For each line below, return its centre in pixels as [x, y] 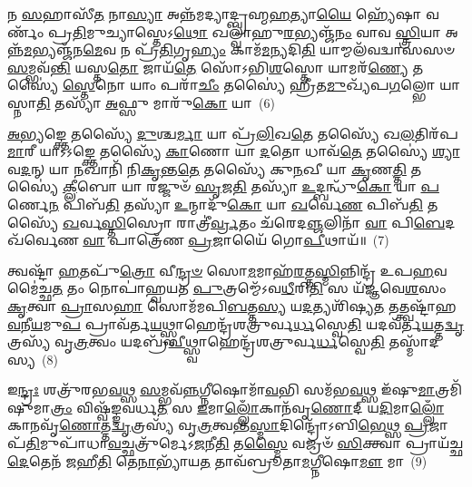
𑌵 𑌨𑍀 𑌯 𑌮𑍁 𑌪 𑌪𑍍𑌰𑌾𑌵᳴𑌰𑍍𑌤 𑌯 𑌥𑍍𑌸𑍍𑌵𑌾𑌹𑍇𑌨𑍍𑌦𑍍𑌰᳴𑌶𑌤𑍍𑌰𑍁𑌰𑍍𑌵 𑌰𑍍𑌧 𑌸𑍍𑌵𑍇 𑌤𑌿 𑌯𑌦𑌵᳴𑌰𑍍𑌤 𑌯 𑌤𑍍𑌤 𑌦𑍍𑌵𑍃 [236, 323]
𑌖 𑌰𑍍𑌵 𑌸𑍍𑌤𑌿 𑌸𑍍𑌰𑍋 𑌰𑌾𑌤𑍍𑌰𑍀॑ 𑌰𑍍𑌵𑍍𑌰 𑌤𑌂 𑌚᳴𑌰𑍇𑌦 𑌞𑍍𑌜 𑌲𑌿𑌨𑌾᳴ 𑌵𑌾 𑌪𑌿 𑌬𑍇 [254, 222]
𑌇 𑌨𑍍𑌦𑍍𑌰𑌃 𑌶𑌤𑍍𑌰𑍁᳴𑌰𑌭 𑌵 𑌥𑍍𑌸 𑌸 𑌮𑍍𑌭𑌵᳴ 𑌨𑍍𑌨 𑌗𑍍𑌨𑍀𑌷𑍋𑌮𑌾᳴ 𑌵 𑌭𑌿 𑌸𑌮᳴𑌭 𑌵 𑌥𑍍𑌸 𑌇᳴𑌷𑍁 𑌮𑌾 [221, 390]
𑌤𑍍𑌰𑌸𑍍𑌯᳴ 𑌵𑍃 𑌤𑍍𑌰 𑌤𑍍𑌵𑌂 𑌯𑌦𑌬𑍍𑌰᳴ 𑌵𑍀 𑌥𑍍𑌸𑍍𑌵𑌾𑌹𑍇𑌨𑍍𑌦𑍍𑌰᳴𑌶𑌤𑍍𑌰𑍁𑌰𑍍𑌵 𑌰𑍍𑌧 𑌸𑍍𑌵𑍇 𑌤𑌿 [196, 341]
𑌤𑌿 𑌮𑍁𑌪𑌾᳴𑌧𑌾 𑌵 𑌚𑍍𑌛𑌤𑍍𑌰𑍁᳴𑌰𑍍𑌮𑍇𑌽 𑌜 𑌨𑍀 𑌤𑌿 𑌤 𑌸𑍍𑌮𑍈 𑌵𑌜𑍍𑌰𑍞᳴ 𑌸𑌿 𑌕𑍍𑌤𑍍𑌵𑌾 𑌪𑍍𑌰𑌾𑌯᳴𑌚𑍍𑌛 [245, 443]
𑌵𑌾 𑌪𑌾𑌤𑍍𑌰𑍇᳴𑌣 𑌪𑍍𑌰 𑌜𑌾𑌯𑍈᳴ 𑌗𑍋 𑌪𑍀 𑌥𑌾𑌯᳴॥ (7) [236, 240]
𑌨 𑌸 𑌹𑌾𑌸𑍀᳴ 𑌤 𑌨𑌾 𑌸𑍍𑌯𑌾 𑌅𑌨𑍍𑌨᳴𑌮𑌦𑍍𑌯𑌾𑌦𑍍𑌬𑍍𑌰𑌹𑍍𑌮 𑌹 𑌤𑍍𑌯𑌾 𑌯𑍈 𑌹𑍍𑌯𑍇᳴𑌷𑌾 [215, 14]
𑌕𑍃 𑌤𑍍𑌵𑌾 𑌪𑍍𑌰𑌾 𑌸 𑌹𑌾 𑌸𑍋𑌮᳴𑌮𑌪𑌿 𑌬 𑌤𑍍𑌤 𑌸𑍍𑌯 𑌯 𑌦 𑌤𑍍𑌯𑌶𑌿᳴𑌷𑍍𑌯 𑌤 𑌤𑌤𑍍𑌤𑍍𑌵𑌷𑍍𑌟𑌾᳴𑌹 [232, 305]
